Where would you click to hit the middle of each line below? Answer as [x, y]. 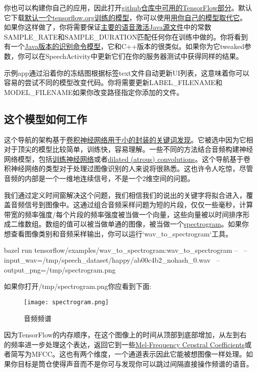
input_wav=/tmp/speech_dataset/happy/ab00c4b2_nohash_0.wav [107, 260]
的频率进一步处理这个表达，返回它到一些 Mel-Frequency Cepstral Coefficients [124, 344]
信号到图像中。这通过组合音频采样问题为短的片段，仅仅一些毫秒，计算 [139, 205]
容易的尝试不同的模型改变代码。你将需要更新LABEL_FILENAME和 [113, 82]
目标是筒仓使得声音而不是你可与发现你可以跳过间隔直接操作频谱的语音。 [135, 363]
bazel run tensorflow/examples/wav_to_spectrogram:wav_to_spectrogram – [121, 250]
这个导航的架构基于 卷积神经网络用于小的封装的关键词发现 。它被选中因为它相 [128, 139]
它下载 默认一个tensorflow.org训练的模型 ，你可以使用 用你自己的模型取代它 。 [126, 17]
